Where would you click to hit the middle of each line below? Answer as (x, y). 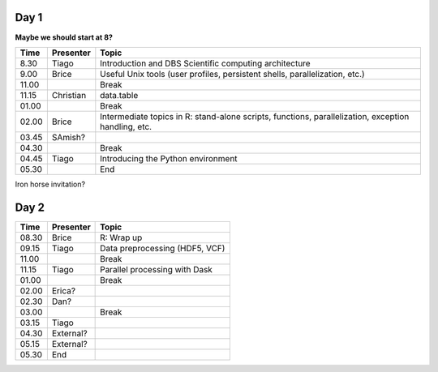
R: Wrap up (121, 237)
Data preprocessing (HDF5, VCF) (163, 248)
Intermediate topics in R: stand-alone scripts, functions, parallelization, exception (255, 116)
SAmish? (68, 137)
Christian (69, 95)
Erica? (64, 290)
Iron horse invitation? (50, 184)
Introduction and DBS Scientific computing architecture (206, 63)
